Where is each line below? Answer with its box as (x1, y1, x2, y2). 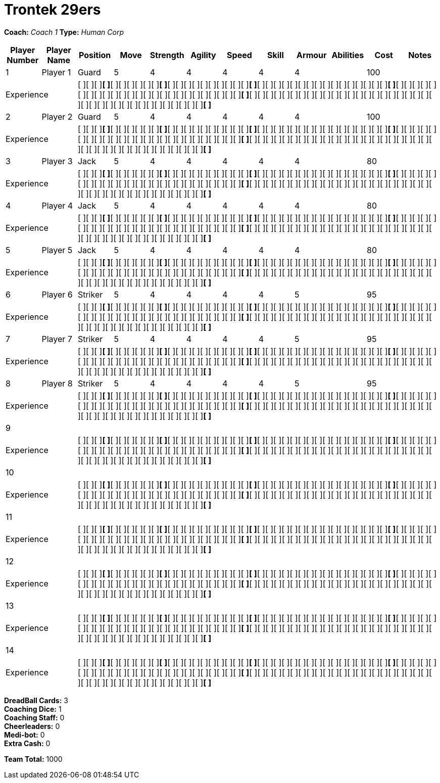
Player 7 (41, 333, 72, 344)
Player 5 (41, 244, 73, 255)
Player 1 (41, 67, 71, 77)
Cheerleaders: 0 (4, 721, 60, 730)
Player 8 (41, 378, 73, 388)
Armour (297, 50, 327, 60)
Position (79, 50, 111, 60)
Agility (190, 50, 216, 60)
